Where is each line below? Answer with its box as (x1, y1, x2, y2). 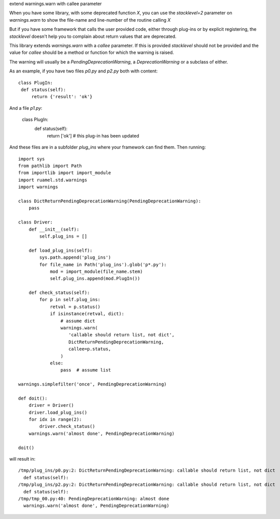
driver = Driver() (28, 403, 74, 408)
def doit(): (18, 395, 48, 401)
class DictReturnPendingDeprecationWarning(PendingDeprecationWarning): (18, 198, 201, 204)
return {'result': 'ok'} (31, 94, 93, 100)
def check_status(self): (28, 290, 90, 295)
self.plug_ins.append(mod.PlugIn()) (50, 276, 140, 281)
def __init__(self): (28, 227, 79, 232)
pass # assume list (60, 367, 112, 373)
